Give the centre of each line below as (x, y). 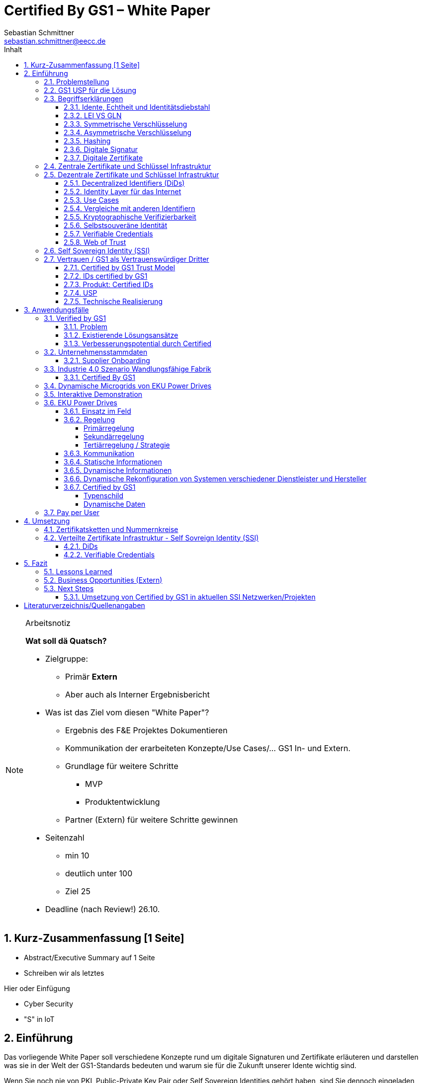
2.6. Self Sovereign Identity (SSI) (97, 250)
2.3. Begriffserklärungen (84, 98)
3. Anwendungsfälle (56, 309)
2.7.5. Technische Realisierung (113, 301)
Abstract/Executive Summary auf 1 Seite (89, 957)
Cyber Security (49, 1004)
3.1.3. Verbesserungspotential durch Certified (138, 343)
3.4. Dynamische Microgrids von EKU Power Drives (128, 386)
